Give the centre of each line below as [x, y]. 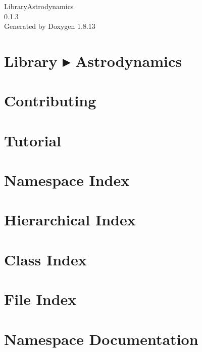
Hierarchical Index [70, 220]
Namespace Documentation [101, 339]
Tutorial [33, 140]
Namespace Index [67, 180]
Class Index [45, 259]
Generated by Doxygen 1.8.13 [50, 26]
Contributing [50, 101]
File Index [40, 299]
